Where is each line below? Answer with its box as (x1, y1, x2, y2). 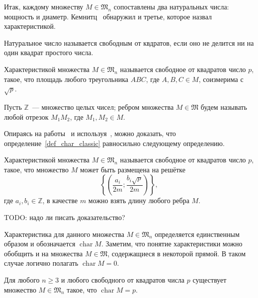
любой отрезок (4, 111, 49, 122)
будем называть (200, 101, 247, 112)
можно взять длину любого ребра (88, 195, 189, 206)
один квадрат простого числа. (4, 47, 93, 58)
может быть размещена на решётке (80, 164, 186, 174)
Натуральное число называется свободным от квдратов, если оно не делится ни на (4, 37, 254, 48)
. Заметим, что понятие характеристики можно (101, 238, 243, 249)
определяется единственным (155, 228, 240, 239)
